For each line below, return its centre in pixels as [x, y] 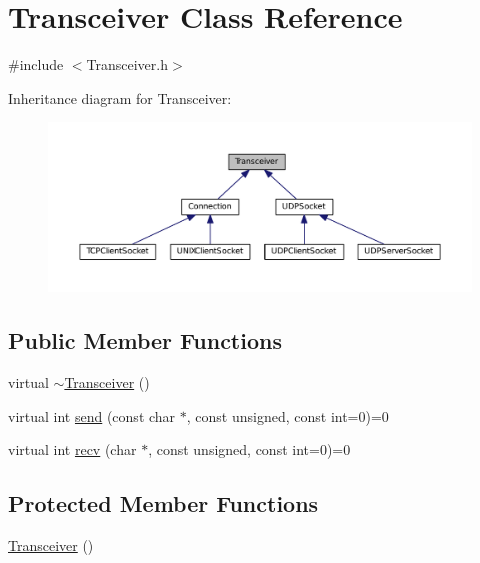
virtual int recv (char [72, 449]
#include [36, 64]
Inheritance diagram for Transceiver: [120, 97]
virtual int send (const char [92, 415]
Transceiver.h [127, 64]
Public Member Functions [145, 340]
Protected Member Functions [163, 503]
